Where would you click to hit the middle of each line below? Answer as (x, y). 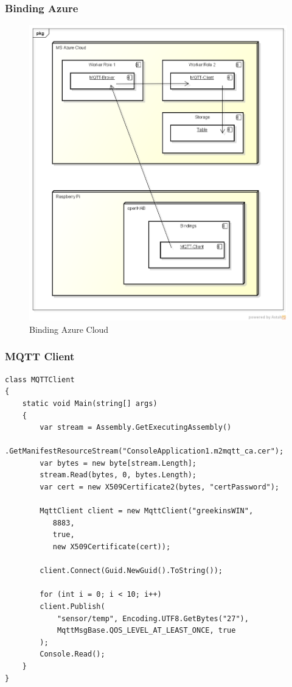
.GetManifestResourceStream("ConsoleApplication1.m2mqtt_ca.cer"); (144, 451)
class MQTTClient (40, 379)
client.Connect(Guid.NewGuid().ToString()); (131, 571)
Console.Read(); (72, 654)
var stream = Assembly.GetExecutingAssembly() (136, 428)
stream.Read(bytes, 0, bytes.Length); (118, 475)
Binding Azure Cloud (69, 329)
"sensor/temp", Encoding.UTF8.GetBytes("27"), (153, 618)
